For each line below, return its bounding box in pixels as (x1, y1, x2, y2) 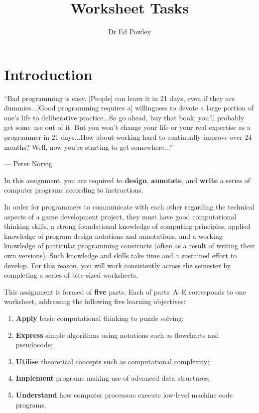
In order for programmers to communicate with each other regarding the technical (4, 202, 255, 211)
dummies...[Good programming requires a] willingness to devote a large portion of (4, 103, 254, 113)
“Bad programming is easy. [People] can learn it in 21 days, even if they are (4, 93, 235, 103)
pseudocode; (15, 339, 53, 350)
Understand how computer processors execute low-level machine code (15, 389, 233, 400)
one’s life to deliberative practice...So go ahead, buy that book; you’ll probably (4, 112, 245, 122)
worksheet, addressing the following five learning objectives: (4, 296, 186, 307)
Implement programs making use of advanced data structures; (15, 373, 210, 383)
